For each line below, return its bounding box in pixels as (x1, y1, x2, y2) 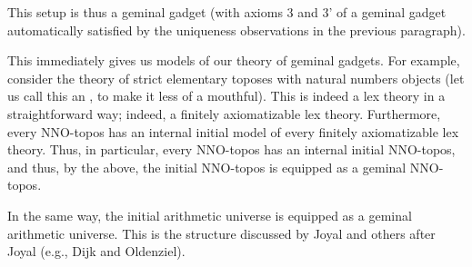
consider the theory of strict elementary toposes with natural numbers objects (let (7, 68, 465, 87)
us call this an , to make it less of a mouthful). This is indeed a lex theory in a (7, 86, 446, 105)
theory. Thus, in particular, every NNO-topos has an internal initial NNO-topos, (7, 140, 456, 159)
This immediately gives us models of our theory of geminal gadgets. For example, (7, 51, 460, 70)
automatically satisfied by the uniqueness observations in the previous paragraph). (7, 20, 466, 39)
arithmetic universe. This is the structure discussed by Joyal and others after (7, 223, 436, 242)
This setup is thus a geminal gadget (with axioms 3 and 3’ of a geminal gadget (7, 3, 447, 21)
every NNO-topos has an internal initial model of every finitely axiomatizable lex (7, 122, 459, 141)
